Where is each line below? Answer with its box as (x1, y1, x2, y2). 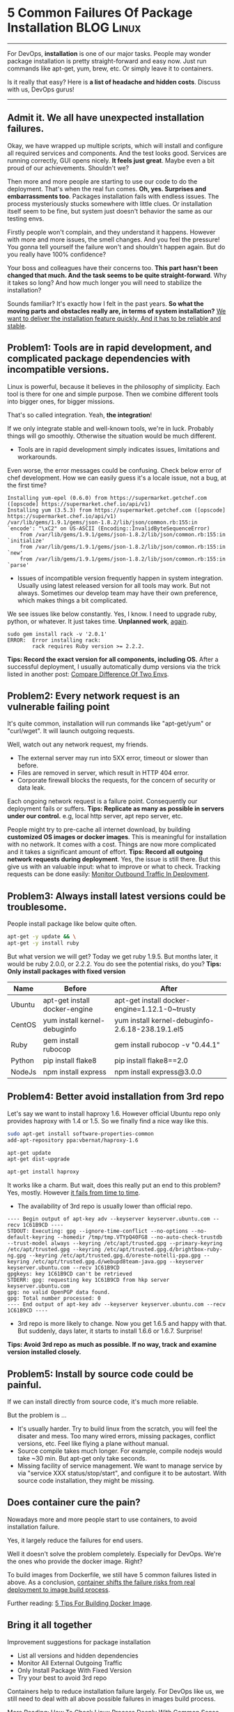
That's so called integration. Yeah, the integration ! (7, 411, 152, 419)
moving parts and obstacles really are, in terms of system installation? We (7, 307, 226, 315)
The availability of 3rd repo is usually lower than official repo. (17, 1202, 193, 1211)
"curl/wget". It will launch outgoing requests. (7, 727, 135, 735)
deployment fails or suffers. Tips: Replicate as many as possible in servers (7, 804, 224, 813)
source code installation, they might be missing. (17, 1476, 155, 1484)
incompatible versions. (7, 364, 110, 376)
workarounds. (17, 452, 58, 461)
